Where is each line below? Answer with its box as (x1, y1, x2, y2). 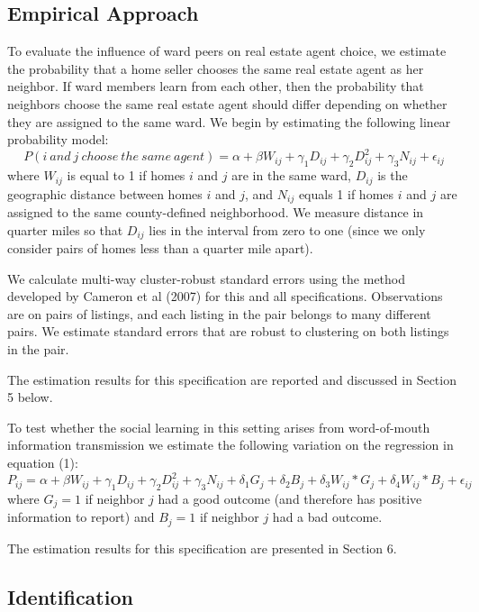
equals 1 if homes (298, 184, 394, 203)
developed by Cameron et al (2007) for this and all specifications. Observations (7, 287, 443, 306)
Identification (7, 582, 133, 610)
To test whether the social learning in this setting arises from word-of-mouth (7, 417, 430, 436)
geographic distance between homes (7, 184, 203, 203)
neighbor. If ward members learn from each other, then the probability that (7, 77, 424, 96)
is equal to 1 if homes (67, 166, 185, 185)
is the (377, 166, 408, 185)
